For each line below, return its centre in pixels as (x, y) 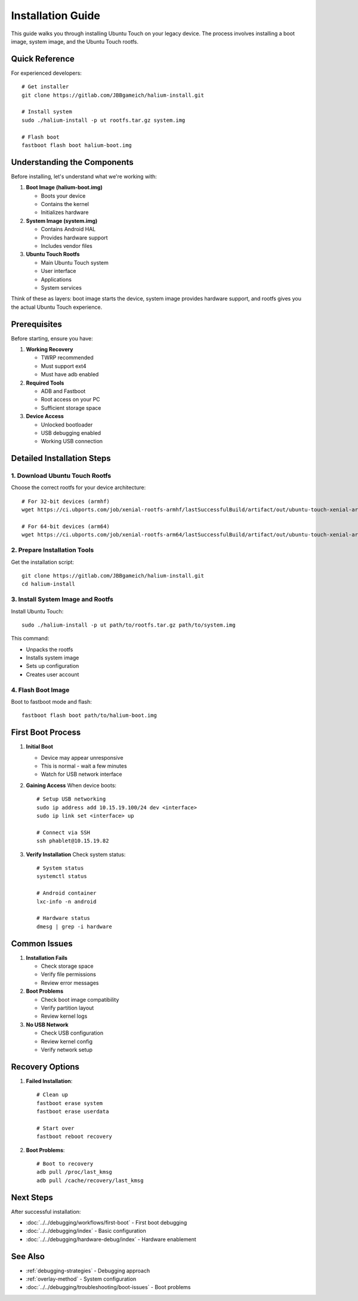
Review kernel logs (64, 1016)
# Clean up (53, 1095)
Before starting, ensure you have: (52, 338)
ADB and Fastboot (63, 391)
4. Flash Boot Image (40, 690)
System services (61, 287)
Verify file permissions (69, 974)
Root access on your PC (71, 400)
